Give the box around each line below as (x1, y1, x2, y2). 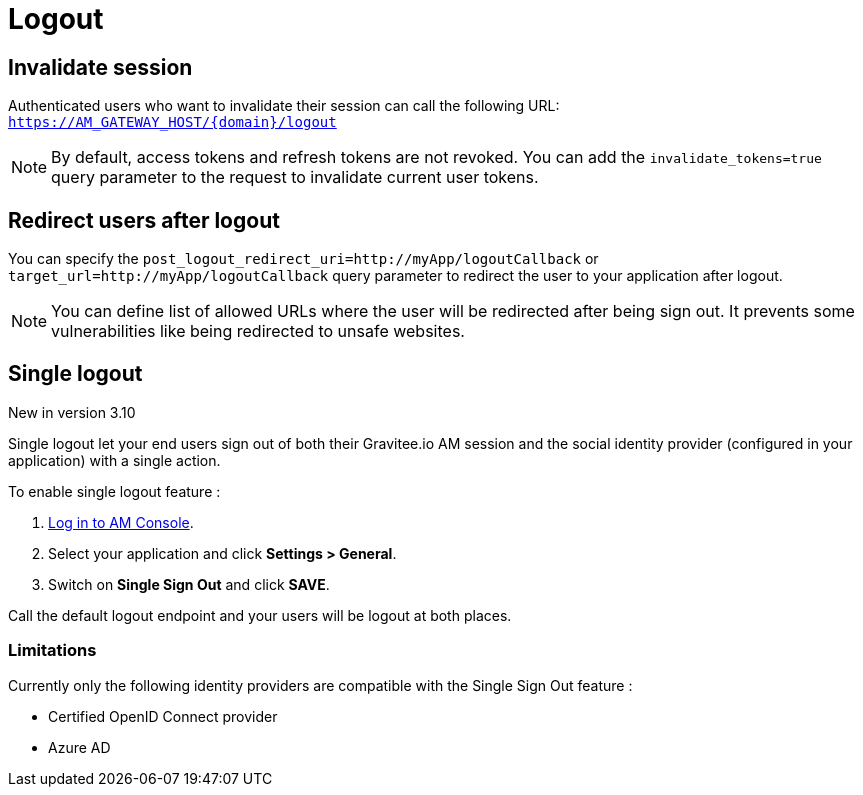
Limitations (8, 640, 97, 661)
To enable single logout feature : (8, 482, 221, 500)
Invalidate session (8, 54, 193, 80)
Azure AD (48, 738, 111, 756)
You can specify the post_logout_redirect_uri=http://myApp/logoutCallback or (8, 250, 599, 268)
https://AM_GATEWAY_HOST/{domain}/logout (8, 114, 337, 131)
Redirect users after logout (8, 207, 280, 233)
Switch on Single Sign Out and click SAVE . (48, 575, 330, 593)
